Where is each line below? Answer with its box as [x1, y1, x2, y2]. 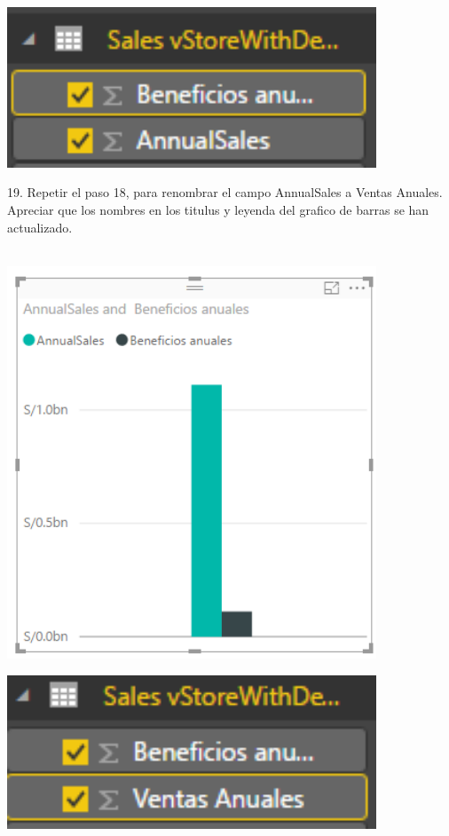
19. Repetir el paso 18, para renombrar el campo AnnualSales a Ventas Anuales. [7, 183, 443, 201]
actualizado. [7, 217, 73, 236]
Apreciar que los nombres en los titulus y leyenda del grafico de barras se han [7, 201, 429, 219]
